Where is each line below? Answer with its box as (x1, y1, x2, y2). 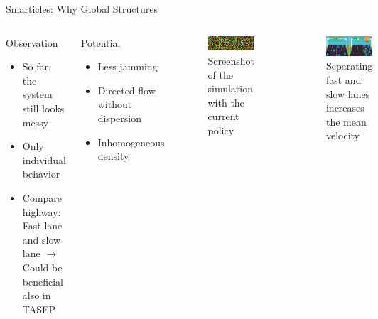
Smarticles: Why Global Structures (6, 1, 158, 16)
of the (207, 67, 233, 82)
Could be (22, 259, 63, 274)
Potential (80, 35, 121, 50)
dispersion (97, 110, 141, 125)
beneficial (22, 274, 63, 288)
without (97, 97, 132, 112)
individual (22, 152, 66, 167)
